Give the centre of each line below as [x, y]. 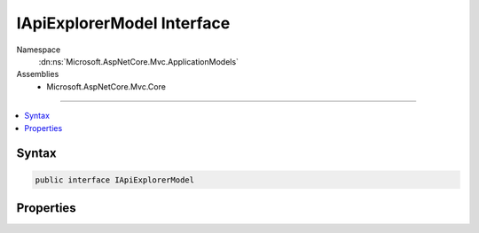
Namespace [39, 50]
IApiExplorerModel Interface [123, 23]
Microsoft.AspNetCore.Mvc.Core [106, 86]
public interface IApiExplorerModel [115, 180]
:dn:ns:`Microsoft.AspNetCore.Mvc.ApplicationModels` [139, 61]
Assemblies [38, 74]
